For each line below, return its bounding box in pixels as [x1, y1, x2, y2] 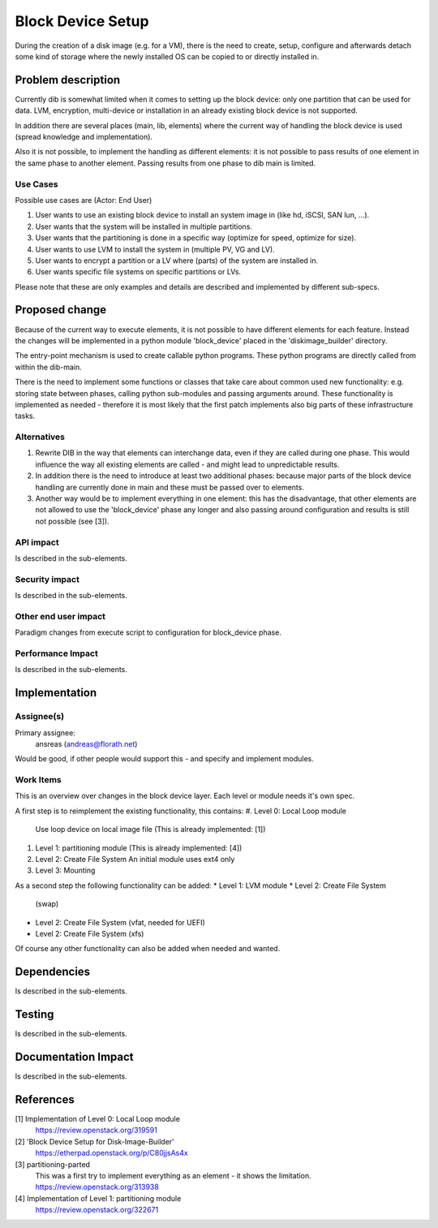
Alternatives [15, 431, 65, 442]
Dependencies [15, 965, 91, 979]
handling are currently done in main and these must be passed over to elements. [35, 482, 304, 492]
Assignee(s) [15, 711, 65, 722]
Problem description [15, 73, 121, 87]
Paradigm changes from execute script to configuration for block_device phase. [15, 627, 281, 637]
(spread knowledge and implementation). [15, 132, 153, 142]
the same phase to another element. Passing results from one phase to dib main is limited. [15, 158, 316, 168]
